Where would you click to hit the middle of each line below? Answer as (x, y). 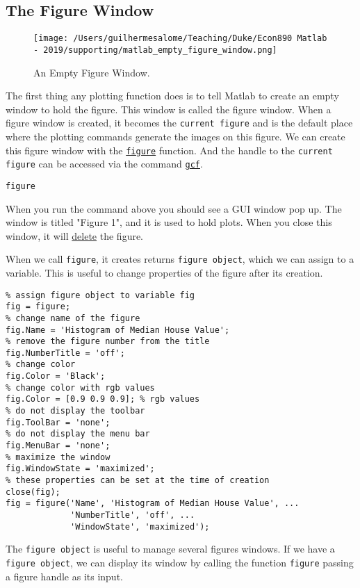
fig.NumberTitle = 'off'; (65, 353)
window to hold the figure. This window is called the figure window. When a (169, 109)
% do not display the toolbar (75, 411)
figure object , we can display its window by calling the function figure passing (180, 562)
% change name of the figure (73, 318)
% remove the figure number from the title (108, 342)
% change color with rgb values (80, 387)
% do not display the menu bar (78, 434)
